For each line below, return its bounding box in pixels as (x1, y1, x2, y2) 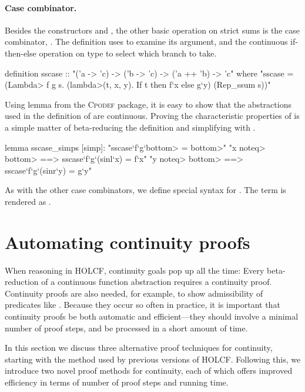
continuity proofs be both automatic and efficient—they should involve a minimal (5, 310, 299, 323)
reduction (5, 275, 39, 288)
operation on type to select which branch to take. (39, 46, 217, 59)
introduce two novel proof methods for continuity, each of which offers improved (5, 364, 293, 377)
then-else (5, 46, 36, 59)
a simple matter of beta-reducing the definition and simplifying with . (5, 121, 256, 133)
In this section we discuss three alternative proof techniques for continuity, (5, 341, 273, 354)
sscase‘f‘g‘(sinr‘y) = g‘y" (5, 164, 92, 176)
